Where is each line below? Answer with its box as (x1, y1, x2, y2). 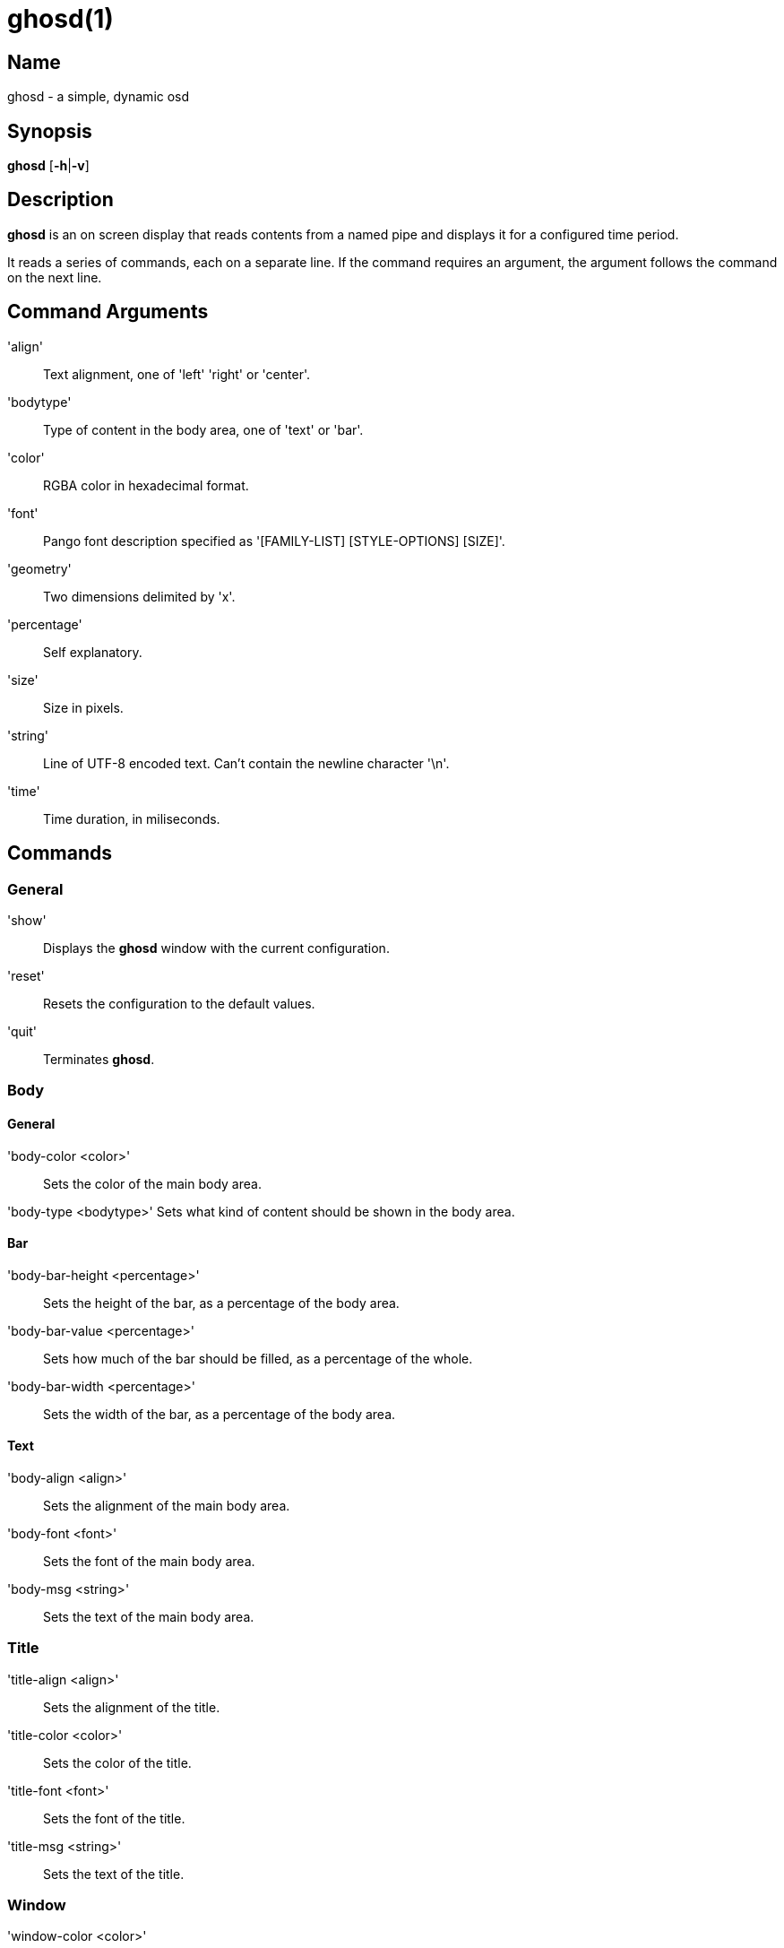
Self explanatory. (43, 644, 142, 660)
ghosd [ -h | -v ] (7, 158, 90, 174)
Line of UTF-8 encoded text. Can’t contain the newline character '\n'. (43, 755, 450, 771)
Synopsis (7, 119, 92, 143)
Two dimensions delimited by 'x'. (43, 588, 236, 604)
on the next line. (7, 269, 102, 285)
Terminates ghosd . (43, 1051, 155, 1067)
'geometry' (7, 560, 72, 576)
